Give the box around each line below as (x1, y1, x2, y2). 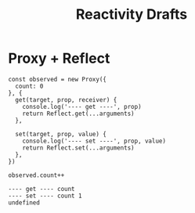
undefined (8, 198, 41, 207)
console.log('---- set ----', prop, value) (22, 137, 167, 145)
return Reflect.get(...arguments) (22, 110, 135, 117)
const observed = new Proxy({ (8, 75, 107, 83)
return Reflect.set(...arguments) (22, 143, 135, 152)
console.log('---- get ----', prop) (22, 103, 143, 110)
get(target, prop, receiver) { (15, 96, 117, 103)
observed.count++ (8, 171, 65, 179)
